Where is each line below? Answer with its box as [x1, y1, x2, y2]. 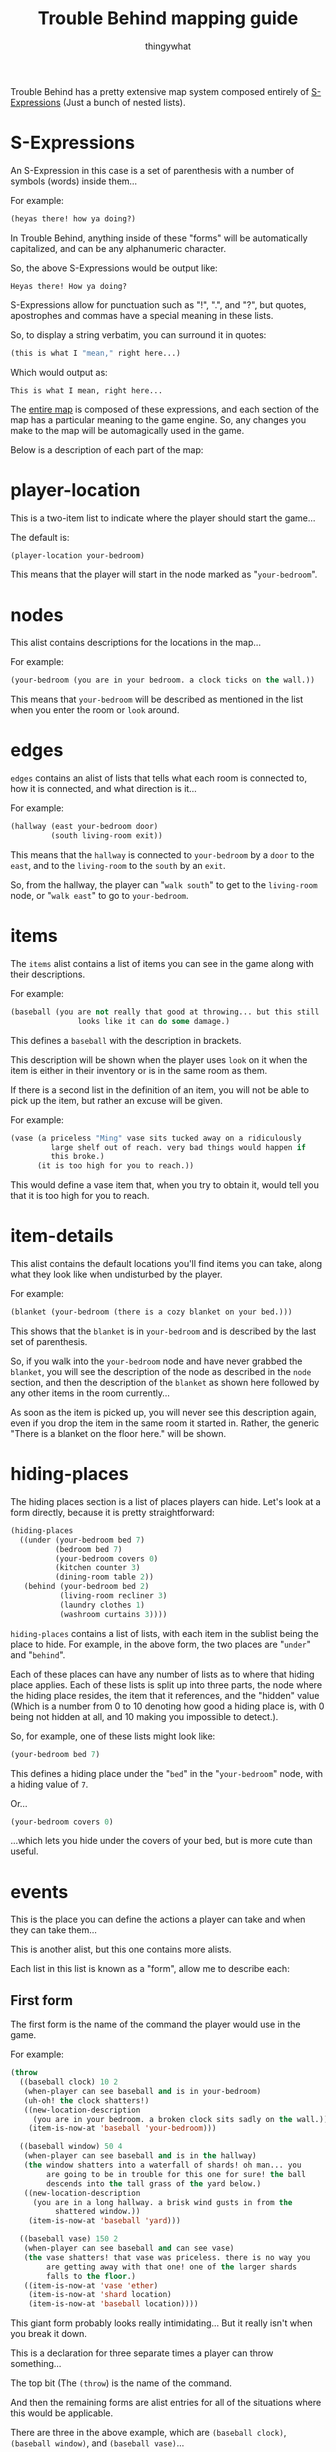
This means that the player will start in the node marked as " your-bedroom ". [10, 568, 318, 581]
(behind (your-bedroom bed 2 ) [23, 1582, 150, 1592]
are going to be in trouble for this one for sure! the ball [46, 2169, 307, 2179]
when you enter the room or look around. [10, 704, 180, 716]
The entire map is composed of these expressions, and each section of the [10, 403, 320, 415]
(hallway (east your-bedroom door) [10, 822, 159, 832]
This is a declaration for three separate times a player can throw [10, 2347, 274, 2359]
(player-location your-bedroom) [10, 550, 145, 561]
